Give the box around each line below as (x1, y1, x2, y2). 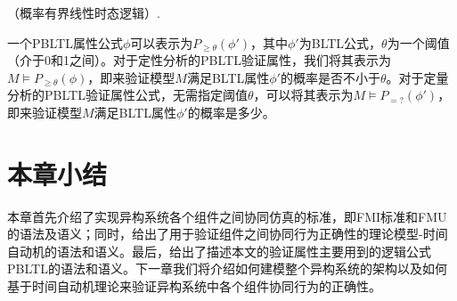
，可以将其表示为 (253, 85, 354, 104)
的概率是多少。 (187, 102, 275, 121)
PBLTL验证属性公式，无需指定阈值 (44, 85, 248, 104)
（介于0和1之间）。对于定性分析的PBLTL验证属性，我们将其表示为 (7, 51, 391, 69)
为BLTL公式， (298, 33, 382, 52)
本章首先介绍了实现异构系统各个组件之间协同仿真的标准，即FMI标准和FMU (7, 207, 447, 225)
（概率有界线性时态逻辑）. (7, 4, 160, 21)
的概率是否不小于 (280, 68, 380, 86)
